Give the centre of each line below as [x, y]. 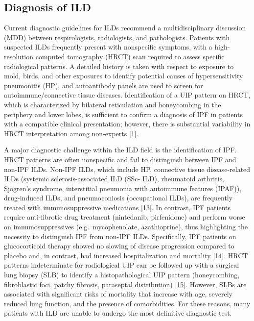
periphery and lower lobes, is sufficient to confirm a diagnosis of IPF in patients [123, 114]
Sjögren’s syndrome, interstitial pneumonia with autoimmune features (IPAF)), [123, 188]
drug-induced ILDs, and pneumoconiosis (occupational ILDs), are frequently [118, 198]
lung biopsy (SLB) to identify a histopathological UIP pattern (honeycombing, [122, 275]
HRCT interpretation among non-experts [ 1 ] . [71, 133]
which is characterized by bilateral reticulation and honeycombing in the [113, 104]
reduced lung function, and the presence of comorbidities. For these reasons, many [127, 303]
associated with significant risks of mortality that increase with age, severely [118, 294]
